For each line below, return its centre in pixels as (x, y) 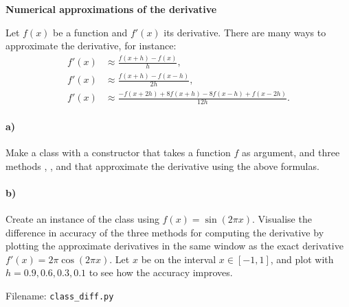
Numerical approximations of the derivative (111, 9)
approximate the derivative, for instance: (91, 46)
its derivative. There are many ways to (245, 32)
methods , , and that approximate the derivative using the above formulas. (162, 165)
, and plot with (302, 259)
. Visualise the (282, 219)
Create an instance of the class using (82, 219)
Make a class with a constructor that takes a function (118, 152)
